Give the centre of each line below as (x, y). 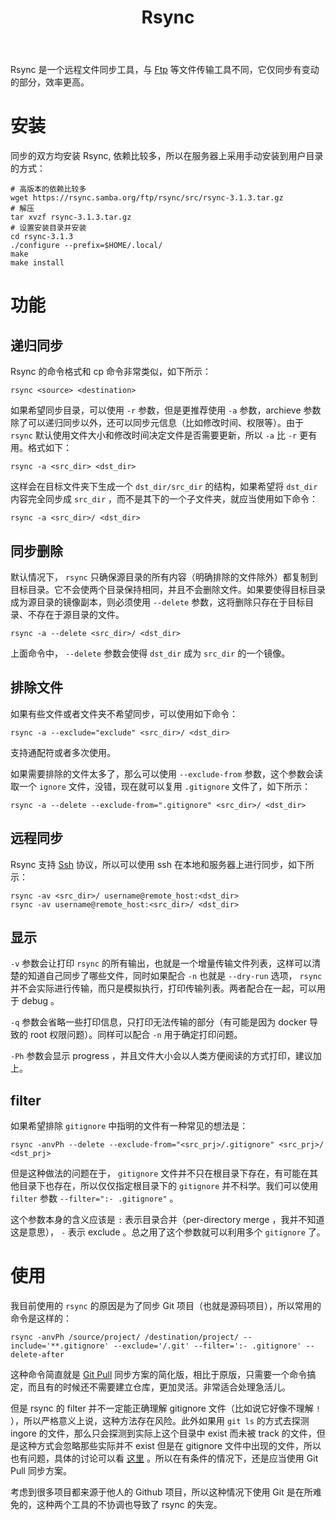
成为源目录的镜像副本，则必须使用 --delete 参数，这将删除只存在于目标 (158, 602)
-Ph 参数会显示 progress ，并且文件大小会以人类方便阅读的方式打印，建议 (161, 1056)
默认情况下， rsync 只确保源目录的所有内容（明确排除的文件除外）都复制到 (164, 577)
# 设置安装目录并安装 (48, 228)
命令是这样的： (41, 1318)
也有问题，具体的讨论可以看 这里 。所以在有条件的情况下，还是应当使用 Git (164, 1458)
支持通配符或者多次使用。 (63, 752)
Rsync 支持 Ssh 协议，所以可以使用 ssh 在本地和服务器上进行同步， (149, 864)
